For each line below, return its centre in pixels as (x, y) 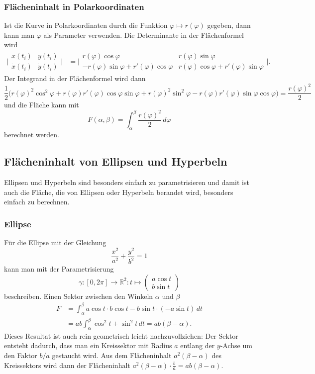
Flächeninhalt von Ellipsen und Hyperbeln (116, 161)
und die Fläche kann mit (42, 105)
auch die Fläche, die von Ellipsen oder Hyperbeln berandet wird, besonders (119, 192)
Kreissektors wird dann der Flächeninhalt (67, 365)
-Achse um (236, 345)
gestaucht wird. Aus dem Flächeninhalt (112, 355)
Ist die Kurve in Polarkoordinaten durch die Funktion (86, 25)
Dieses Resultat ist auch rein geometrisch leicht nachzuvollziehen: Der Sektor (121, 335)
